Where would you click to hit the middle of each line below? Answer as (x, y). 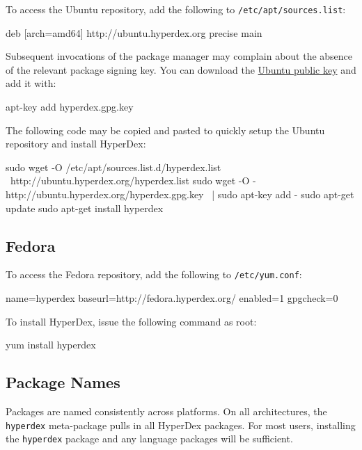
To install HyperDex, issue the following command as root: (131, 321)
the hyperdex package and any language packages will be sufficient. (149, 439)
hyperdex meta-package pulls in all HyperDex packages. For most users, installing (181, 425)
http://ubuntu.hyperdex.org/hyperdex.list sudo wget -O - (133, 180)
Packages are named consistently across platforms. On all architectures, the (166, 411)
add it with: (31, 83)
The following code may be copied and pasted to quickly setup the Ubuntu (165, 130)
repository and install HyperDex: (76, 144)
